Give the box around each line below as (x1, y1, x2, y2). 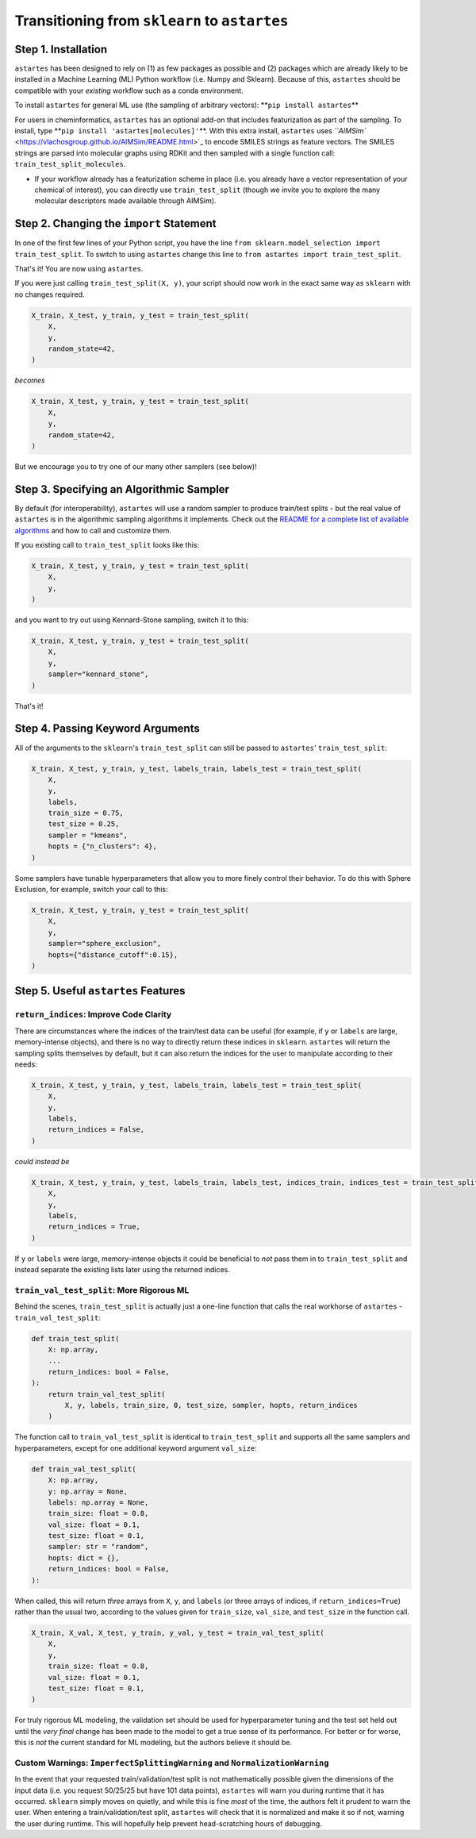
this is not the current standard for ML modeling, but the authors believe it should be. (14, 1738, 293, 1748)
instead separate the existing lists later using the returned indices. (14, 1265, 230, 1275)
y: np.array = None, (48, 1486, 129, 1496)
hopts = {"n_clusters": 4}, (48, 842, 158, 851)
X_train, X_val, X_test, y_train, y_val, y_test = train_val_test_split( (31, 1628, 324, 1637)
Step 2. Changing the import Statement (14, 217, 217, 230)
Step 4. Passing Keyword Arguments (14, 722, 200, 736)
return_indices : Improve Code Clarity (14, 1009, 172, 1020)
